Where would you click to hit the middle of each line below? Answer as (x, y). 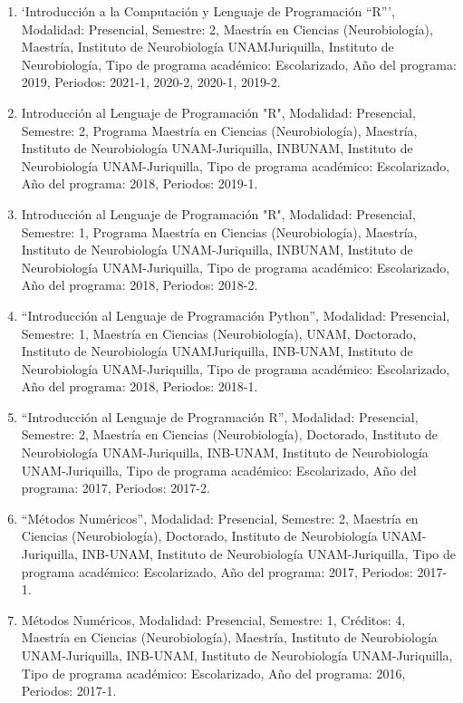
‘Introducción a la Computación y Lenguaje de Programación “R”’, (208, 11)
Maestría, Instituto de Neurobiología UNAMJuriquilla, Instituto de (207, 47)
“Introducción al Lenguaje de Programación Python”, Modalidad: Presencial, (236, 315)
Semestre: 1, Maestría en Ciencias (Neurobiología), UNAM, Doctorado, (219, 333)
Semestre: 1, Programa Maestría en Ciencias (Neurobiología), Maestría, (219, 231)
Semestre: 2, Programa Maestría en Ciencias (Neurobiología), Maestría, (219, 130)
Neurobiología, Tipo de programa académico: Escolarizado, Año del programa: (239, 64)
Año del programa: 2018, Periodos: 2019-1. (140, 183)
